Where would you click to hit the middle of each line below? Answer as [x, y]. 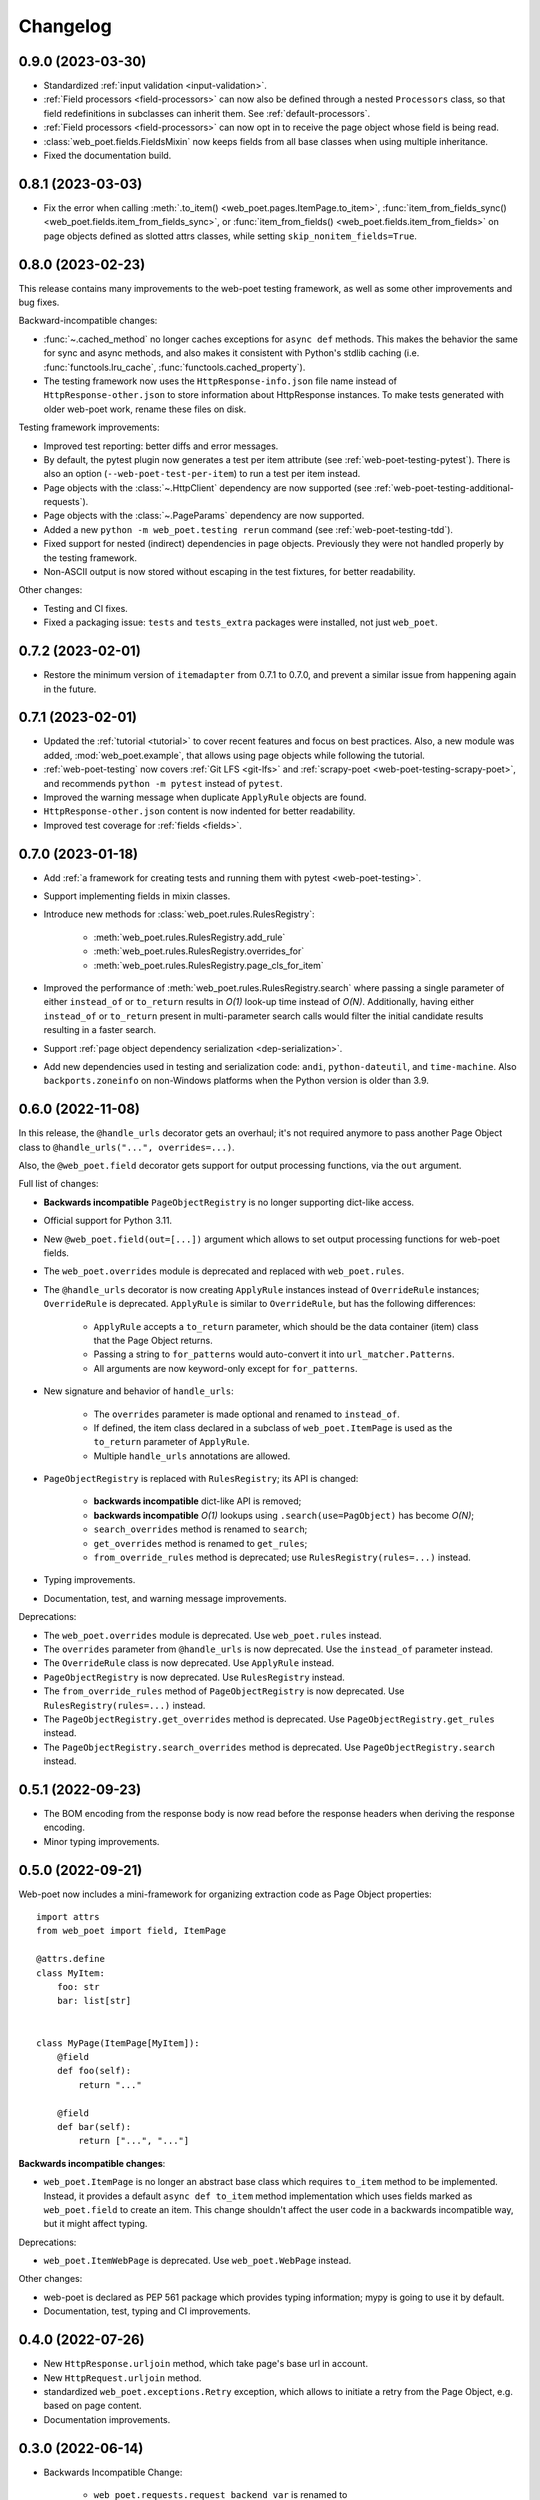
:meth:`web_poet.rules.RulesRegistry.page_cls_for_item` [208, 965]
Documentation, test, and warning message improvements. [165, 1598]
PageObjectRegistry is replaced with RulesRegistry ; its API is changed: [201, 1479]
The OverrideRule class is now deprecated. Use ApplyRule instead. [189, 1663]
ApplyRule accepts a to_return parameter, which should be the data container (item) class [286, 1326]
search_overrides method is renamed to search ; [200, 1529]
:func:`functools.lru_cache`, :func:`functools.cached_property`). [174, 367]
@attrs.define [70, 1959]
